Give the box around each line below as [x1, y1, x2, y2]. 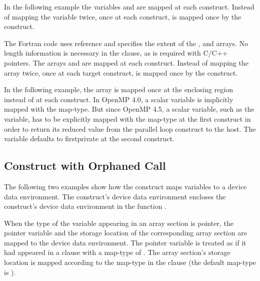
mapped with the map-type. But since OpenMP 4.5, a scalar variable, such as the [4, 104, 254, 114]
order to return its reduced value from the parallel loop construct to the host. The [4, 123, 256, 134]
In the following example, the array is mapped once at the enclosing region [4, 84, 233, 95]
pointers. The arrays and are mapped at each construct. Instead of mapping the [4, 57, 248, 68]
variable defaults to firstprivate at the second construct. [4, 133, 174, 144]
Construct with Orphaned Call [4, 158, 166, 173]
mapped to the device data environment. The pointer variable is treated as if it [4, 237, 246, 247]
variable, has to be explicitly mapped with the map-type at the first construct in [4, 113, 251, 124]
